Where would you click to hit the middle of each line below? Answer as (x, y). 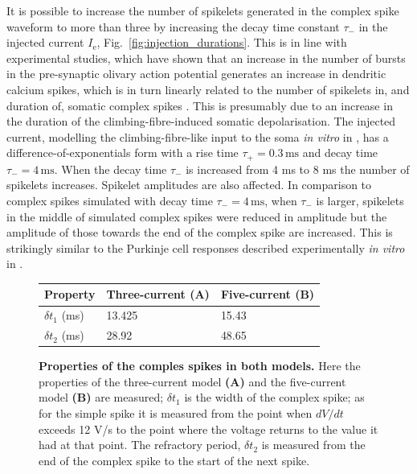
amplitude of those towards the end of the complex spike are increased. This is (200, 232)
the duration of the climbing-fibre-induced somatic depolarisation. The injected (201, 121)
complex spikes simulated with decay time (110, 200)
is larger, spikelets (360, 200)
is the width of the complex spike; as (274, 397)
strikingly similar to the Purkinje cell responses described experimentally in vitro (206, 247)
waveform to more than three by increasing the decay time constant (173, 26)
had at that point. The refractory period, (140, 445)
